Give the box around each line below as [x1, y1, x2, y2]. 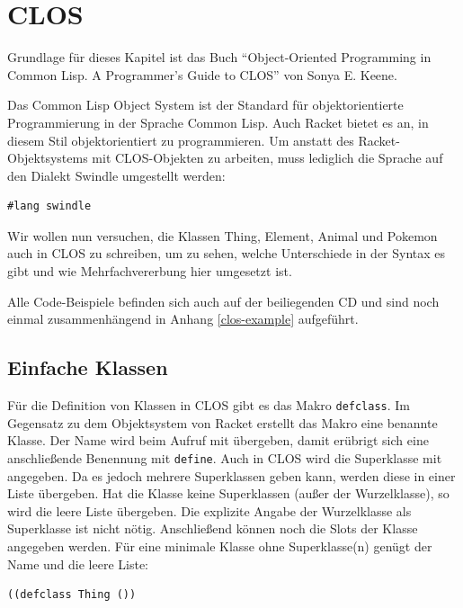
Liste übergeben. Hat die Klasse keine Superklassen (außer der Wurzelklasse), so [7, 484, 450, 503]
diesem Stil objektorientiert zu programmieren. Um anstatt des [7, 130, 354, 149]
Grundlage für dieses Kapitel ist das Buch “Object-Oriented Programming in [7, 48, 432, 67]
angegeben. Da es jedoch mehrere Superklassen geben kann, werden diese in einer [7, 466, 456, 485]
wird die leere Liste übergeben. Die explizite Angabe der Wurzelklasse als [7, 501, 412, 520]
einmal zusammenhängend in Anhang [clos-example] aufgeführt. [7, 309, 359, 328]
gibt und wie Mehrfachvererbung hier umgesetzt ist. [7, 262, 292, 281]
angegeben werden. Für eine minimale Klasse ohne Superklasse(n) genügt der [7, 536, 432, 555]
